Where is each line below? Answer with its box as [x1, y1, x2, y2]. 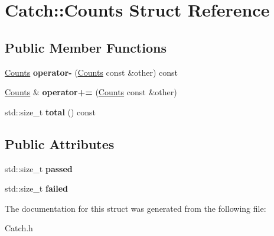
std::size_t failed [5, 182, 68, 195]
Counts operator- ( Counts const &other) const [5, 66, 178, 78]
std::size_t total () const [5, 105, 96, 118]
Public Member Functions [5, 38, 167, 56]
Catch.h [5, 222, 33, 234]
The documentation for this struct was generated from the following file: [5, 202, 266, 214]
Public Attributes [5, 134, 115, 153]
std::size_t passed [5, 162, 73, 174]
